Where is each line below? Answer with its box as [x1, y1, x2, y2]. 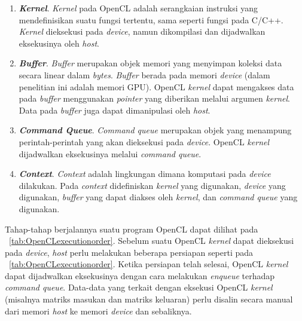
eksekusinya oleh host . [19, 36, 99, 49]
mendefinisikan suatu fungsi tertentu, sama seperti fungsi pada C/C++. [19, 13, 283, 26]
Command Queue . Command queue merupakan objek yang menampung [19, 124, 292, 136]
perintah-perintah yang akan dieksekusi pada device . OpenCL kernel [19, 135, 270, 148]
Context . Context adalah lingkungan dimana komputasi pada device [19, 167, 271, 180]
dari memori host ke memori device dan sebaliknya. [5, 304, 192, 317]
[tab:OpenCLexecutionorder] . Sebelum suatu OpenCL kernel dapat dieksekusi [9, 234, 294, 247]
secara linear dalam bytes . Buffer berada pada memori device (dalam [19, 68, 270, 81]
